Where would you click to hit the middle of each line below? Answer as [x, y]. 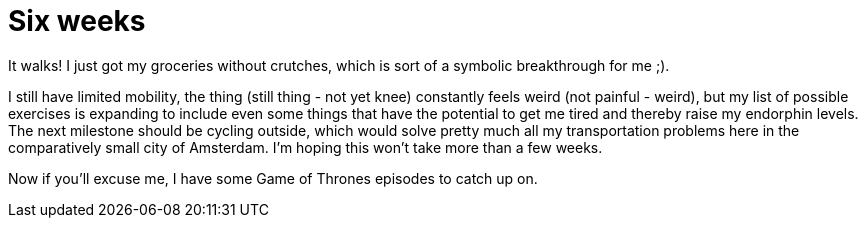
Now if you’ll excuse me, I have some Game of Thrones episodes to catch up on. [273, 178]
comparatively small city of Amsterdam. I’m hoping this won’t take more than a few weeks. [305, 147]
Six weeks [77, 21]
